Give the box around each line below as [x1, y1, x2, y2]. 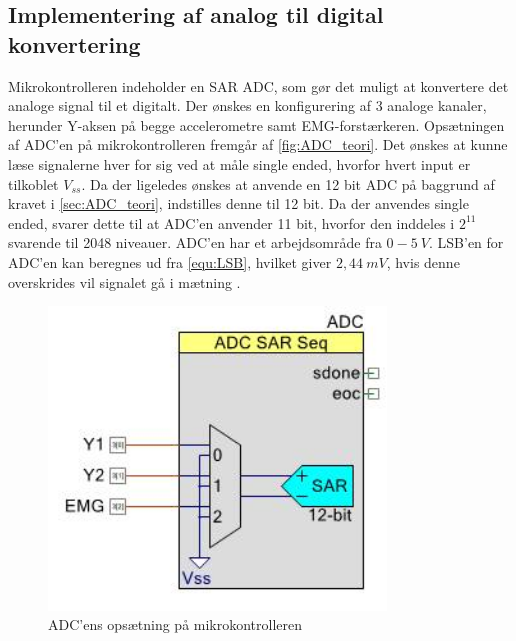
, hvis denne [386, 251, 460, 272]
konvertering [8, 28, 141, 59]
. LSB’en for [428, 232, 504, 253]
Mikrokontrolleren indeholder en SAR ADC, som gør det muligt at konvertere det [8, 75, 509, 96]
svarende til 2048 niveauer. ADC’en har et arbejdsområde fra [8, 232, 382, 253]
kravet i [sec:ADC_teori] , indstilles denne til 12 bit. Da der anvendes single [8, 193, 469, 214]
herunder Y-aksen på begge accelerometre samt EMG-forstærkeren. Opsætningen [8, 114, 505, 135]
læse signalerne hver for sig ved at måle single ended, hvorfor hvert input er [8, 153, 471, 174]
